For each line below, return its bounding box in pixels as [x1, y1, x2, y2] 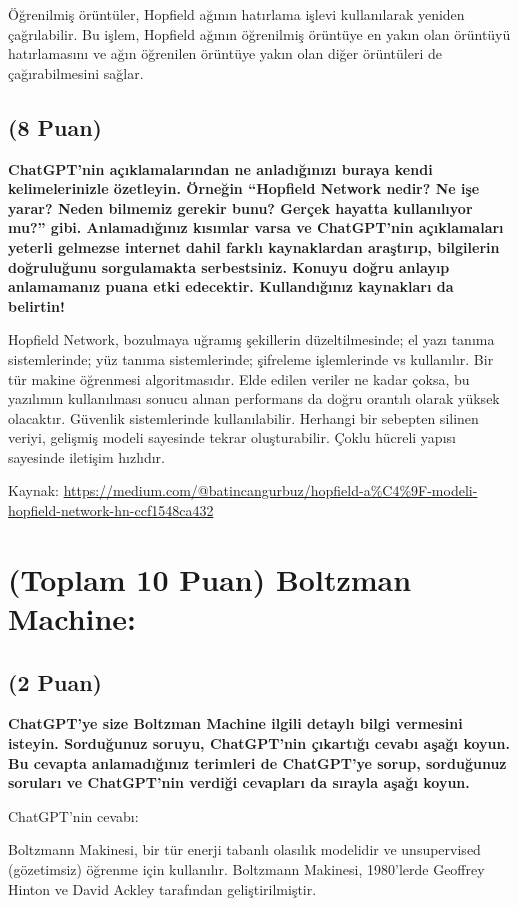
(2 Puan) [8, 666, 102, 697]
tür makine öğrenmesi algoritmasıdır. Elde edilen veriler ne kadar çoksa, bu [8, 368, 470, 389]
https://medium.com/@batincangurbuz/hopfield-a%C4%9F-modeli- [63, 480, 478, 501]
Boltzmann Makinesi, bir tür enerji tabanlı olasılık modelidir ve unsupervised [8, 839, 481, 860]
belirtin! [8, 295, 65, 316]
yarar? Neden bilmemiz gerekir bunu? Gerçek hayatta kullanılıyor [8, 197, 473, 218]
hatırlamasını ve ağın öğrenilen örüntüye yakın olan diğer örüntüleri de [8, 43, 442, 64]
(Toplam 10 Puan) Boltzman [8, 558, 412, 599]
